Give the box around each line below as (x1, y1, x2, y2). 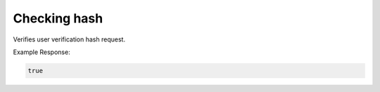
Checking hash (13, 11, 103, 26)
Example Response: (13, 48, 70, 56)
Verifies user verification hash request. (13, 35, 126, 44)
